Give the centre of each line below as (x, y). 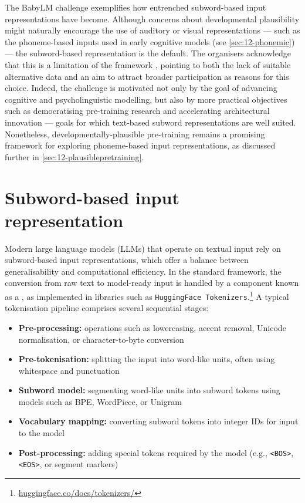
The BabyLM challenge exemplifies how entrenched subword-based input (135, 7)
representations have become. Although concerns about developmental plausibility (152, 18)
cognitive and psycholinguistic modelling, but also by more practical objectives (146, 99)
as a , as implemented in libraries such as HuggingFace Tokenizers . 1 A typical (147, 296)
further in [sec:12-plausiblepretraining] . (74, 156)
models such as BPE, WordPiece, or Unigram (100, 401)
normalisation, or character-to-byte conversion (101, 339)
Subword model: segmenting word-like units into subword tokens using (149, 390)
